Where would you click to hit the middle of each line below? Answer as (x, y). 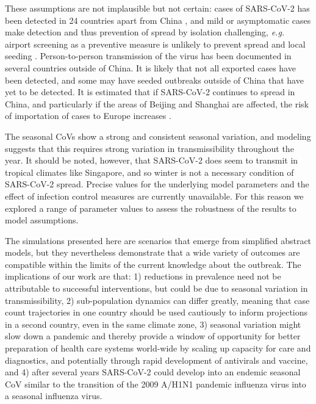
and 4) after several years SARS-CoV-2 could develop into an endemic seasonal (153, 372)
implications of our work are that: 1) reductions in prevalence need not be (143, 276)
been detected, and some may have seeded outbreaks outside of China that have (154, 80)
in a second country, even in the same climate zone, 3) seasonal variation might (153, 324)
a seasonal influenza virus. (54, 396)
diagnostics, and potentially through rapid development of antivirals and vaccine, (156, 360)
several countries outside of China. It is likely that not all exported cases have (150, 67)
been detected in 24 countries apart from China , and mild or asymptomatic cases (158, 20)
